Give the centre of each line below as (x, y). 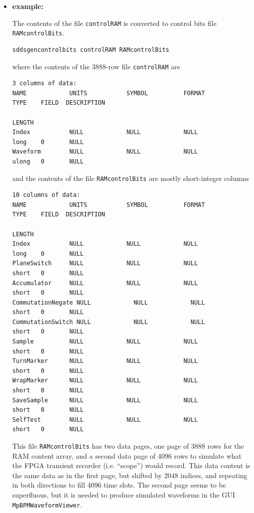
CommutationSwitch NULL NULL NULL (109, 322)
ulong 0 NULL (48, 161)
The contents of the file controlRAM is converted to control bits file (114, 23)
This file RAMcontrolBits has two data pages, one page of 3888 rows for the (128, 446)
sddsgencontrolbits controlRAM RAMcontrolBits (91, 50)
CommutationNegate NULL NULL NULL (109, 302)
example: (28, 6)
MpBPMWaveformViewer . (47, 504)
